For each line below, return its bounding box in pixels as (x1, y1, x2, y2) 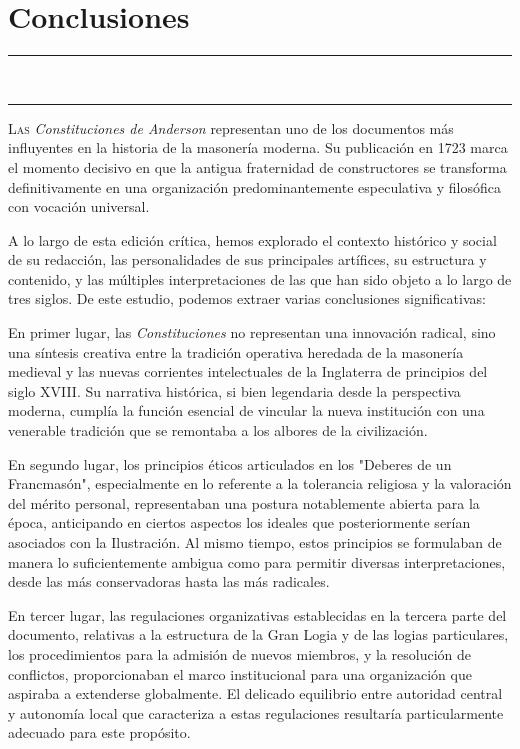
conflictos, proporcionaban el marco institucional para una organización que (8, 663, 472, 684)
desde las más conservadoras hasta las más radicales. (8, 571, 330, 592)
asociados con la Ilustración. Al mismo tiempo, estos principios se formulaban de (8, 532, 502, 552)
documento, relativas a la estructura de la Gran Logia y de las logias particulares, (8, 624, 509, 645)
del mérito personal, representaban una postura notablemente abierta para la (8, 492, 480, 513)
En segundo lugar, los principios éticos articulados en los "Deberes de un (8, 453, 452, 474)
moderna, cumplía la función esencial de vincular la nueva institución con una (8, 400, 485, 421)
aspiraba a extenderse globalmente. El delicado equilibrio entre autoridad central (8, 683, 503, 704)
